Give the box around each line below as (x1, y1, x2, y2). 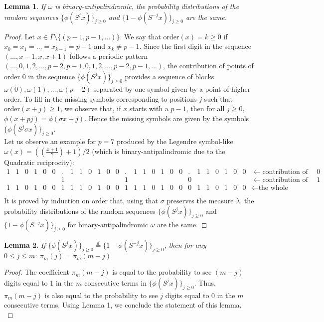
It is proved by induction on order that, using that (4, 195, 159, 205)
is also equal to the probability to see (44, 290, 158, 300)
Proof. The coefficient (4, 267, 69, 277)
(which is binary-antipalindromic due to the (92, 146, 225, 156)
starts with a (129, 103, 168, 114)
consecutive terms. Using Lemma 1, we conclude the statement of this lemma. (4, 300, 242, 310)
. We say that (120, 31, 161, 41)
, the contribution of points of (163, 60, 254, 71)
